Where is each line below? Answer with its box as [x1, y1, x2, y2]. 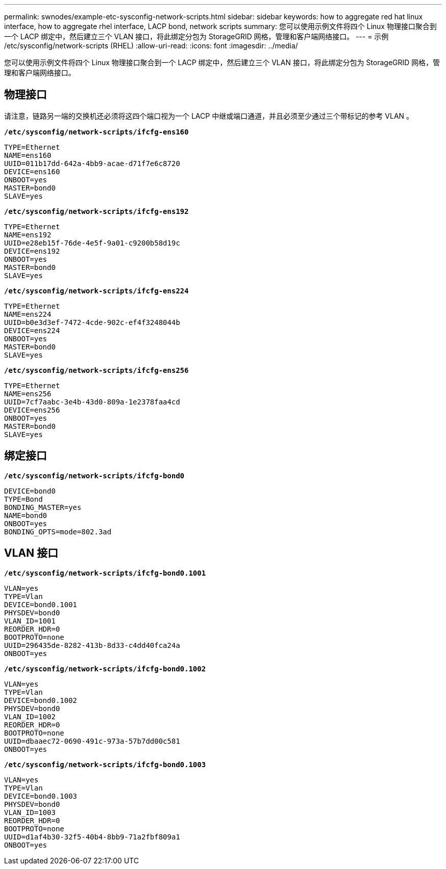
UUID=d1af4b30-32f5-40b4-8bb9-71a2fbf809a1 [4, 832, 180, 841]
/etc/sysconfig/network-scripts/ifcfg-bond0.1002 [4, 664, 206, 673]
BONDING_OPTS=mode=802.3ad [4, 527, 111, 536]
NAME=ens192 [4, 230, 51, 239]
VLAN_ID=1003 [4, 808, 56, 817]
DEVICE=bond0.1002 [4, 696, 77, 704]
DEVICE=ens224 [4, 326, 60, 335]
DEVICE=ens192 [4, 247, 60, 255]
